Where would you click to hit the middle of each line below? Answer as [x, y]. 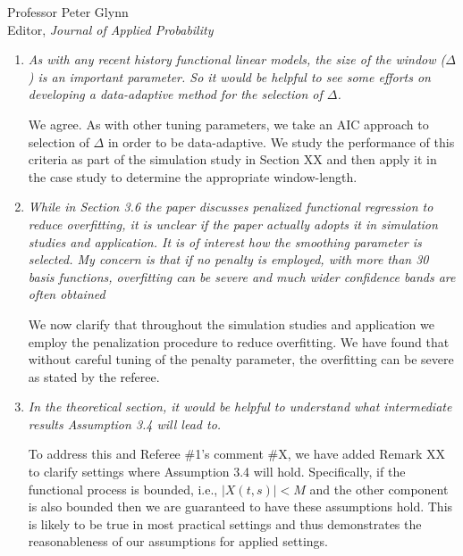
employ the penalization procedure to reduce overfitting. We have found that [239, 341]
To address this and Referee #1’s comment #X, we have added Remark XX [237, 454]
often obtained [67, 294]
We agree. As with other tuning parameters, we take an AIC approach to [228, 124]
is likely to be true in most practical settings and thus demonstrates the [225, 523]
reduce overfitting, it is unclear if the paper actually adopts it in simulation [233, 224]
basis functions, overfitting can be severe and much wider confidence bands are [242, 276]
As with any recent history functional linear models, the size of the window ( [237, 59]
